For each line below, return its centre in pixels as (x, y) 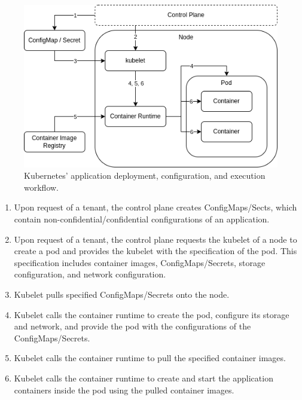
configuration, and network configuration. (90, 274)
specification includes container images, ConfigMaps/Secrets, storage (140, 262)
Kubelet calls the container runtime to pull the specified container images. (150, 358)
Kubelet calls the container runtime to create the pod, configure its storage (152, 314)
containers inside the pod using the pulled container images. (124, 390)
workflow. (41, 187)
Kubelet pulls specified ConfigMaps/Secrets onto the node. (122, 294)
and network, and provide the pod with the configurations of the (132, 326)
